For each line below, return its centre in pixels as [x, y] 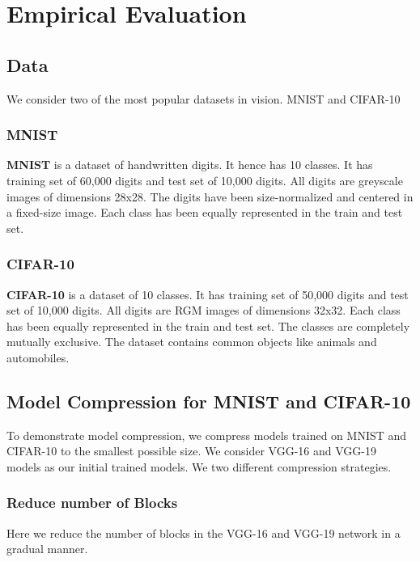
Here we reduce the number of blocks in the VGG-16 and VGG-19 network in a [204, 532]
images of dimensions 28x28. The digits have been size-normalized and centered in [210, 196]
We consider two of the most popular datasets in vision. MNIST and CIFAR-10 [204, 98]
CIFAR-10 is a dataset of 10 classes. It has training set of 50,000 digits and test [208, 294]
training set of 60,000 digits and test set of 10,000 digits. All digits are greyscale [205, 180]
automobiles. [38, 357]
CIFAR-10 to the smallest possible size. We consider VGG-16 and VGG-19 [192, 451]
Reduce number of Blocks [92, 503]
